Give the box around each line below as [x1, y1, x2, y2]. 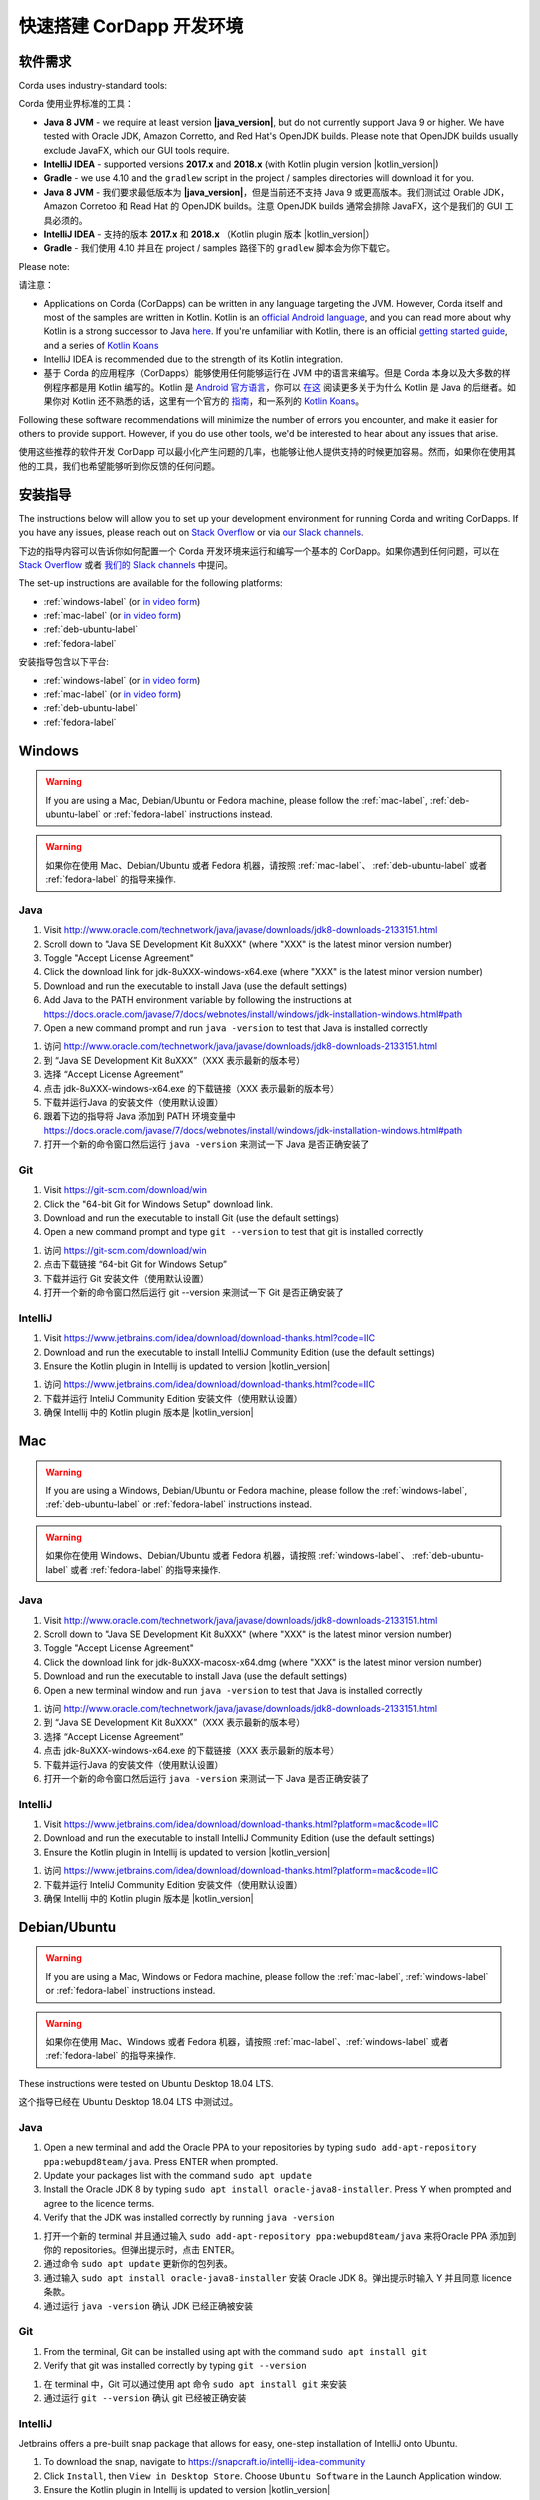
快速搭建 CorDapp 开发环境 [18, 15, 244, 37]
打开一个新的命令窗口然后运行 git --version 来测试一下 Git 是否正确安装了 [43, 1286, 345, 1299]
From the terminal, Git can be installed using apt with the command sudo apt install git [43, 2345, 428, 2357]
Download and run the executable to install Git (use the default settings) [43, 1212, 340, 1224]
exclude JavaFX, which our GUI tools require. [43, 144, 230, 156]
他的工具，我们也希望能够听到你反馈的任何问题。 [18, 460, 220, 472]
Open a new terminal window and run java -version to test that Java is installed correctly [43, 1684, 423, 1696]
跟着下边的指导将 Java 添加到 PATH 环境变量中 [43, 1110, 236, 1122]
